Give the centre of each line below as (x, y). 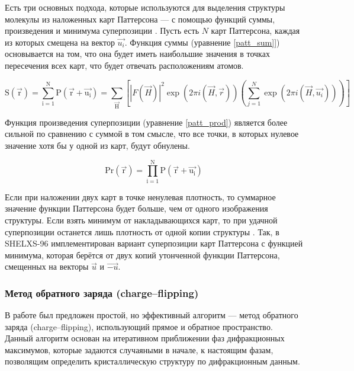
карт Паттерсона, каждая (255, 31)
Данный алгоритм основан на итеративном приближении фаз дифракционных (145, 338)
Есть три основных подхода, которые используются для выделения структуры (145, 7)
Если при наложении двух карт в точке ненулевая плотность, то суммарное (140, 196)
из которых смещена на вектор (60, 42)
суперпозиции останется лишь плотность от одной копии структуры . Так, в (142, 231)
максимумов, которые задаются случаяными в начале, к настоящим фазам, (139, 349)
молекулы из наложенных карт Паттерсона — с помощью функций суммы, (140, 19)
